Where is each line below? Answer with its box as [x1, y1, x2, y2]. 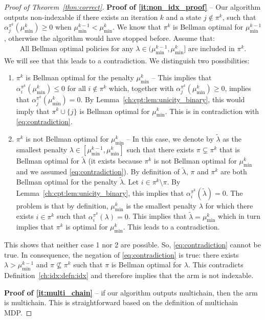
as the [223, 133, 241, 144]
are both [220, 166, 247, 177]
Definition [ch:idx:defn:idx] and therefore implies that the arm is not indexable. [4, 270, 254, 281]
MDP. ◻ [4, 307, 32, 317]
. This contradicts [188, 259, 244, 270]
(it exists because [88, 155, 142, 166]
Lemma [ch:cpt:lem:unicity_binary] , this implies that [16, 187, 184, 198]
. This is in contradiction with [165, 105, 259, 116]
